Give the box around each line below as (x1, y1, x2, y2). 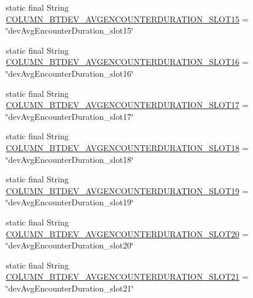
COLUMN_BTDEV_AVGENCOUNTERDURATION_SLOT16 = (6, 55, 249, 68)
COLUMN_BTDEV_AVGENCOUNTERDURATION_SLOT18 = (6, 141, 249, 153)
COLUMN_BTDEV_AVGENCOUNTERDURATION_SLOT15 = (6, 12, 249, 25)
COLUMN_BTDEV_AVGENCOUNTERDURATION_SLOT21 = (6, 270, 249, 283)
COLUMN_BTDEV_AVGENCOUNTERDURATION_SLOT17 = (6, 99, 249, 111)
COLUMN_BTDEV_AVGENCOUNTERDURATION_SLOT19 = (6, 184, 249, 197)
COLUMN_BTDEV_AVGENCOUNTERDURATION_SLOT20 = (6, 227, 249, 240)
